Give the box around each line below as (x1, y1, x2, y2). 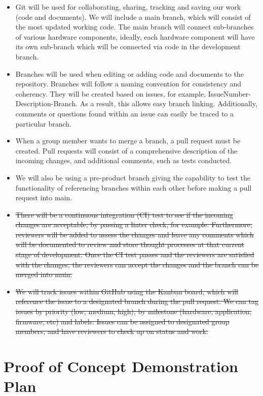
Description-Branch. (15, 98, 78, 109)
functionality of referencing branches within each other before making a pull (15, 182, 252, 193)
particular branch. (15, 118, 72, 129)
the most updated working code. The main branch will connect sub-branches (15, 21, 254, 32)
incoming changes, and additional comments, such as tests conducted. (15, 155, 232, 166)
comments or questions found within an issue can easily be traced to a (15, 108, 234, 118)
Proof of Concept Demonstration (4, 356, 238, 376)
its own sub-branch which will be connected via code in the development (15, 41, 241, 52)
